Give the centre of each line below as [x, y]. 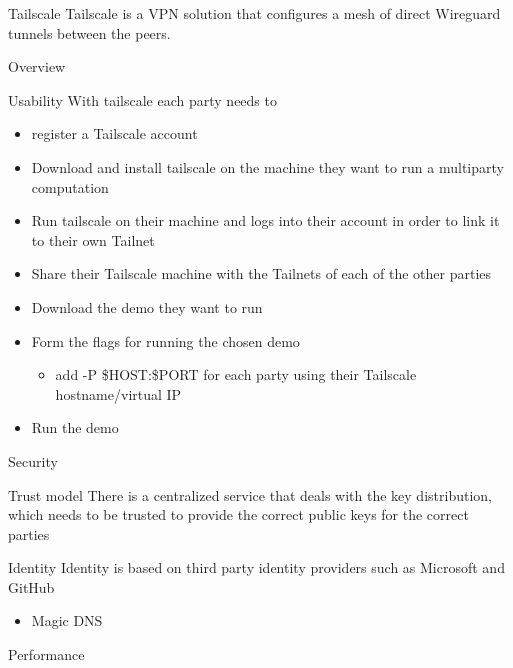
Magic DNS [67, 620]
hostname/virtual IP [118, 393]
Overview [37, 66]
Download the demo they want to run [147, 306]
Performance [46, 654]
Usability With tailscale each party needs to [142, 99]
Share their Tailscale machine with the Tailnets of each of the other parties [261, 273]
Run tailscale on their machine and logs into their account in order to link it [265, 220]
